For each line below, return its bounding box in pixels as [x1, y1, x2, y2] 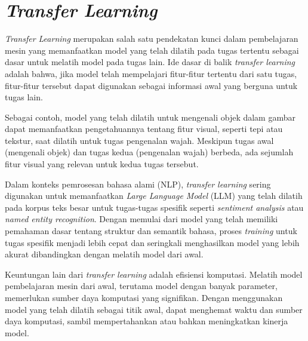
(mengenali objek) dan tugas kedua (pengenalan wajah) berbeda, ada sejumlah [5, 146, 294, 158]
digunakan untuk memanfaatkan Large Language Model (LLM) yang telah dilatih [5, 189, 303, 202]
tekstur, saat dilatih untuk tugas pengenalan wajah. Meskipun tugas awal [5, 134, 274, 146]
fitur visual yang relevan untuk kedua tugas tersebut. [5, 158, 199, 170]
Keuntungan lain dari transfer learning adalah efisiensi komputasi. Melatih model [5, 268, 303, 280]
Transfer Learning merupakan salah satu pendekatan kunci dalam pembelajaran [5, 32, 298, 45]
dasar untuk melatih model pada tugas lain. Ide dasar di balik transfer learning [5, 56, 295, 68]
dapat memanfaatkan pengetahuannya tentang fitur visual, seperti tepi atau [5, 122, 283, 135]
